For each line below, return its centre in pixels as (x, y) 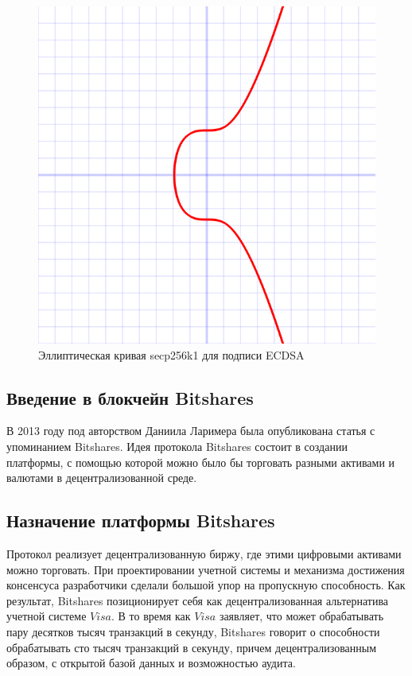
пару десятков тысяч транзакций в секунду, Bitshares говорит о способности (193, 631)
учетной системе (47, 616)
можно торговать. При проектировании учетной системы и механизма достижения (206, 569)
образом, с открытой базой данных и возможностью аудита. (151, 663)
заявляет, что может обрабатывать (301, 616)
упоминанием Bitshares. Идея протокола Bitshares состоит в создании (177, 446)
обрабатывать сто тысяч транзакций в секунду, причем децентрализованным (192, 647)
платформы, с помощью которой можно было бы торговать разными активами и (201, 462)
